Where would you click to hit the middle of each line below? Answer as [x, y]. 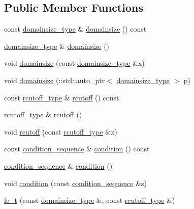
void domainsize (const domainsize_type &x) [74, 63]
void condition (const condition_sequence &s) [76, 183]
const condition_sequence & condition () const [77, 149]
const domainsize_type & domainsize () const [75, 29]
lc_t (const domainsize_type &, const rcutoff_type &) [90, 200]
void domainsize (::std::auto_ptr [55, 80]
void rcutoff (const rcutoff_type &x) [61, 131]
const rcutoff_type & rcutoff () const [62, 97]
